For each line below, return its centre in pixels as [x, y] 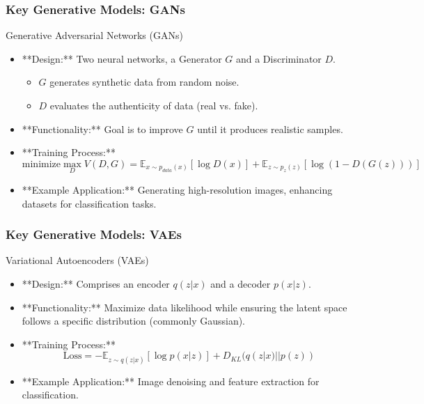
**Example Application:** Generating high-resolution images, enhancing [177, 189]
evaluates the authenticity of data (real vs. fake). [154, 105]
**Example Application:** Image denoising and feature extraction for [171, 381]
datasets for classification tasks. [89, 203]
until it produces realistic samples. [270, 129]
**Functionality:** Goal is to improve [102, 129]
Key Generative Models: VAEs [94, 234]
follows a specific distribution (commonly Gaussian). [134, 321]
